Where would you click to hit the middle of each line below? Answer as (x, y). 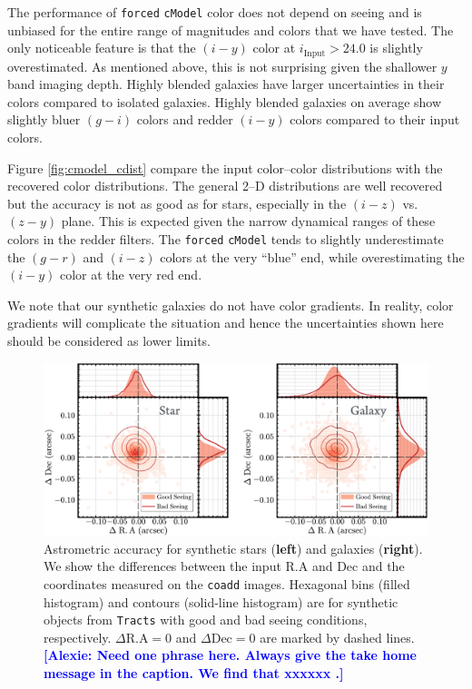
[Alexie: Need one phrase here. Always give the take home (230, 655)
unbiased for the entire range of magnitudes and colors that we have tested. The (231, 30)
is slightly (396, 48)
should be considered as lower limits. (109, 341)
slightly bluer (44, 119)
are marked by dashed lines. (337, 637)
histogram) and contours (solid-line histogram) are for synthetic (221, 601)
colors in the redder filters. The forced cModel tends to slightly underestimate (226, 239)
